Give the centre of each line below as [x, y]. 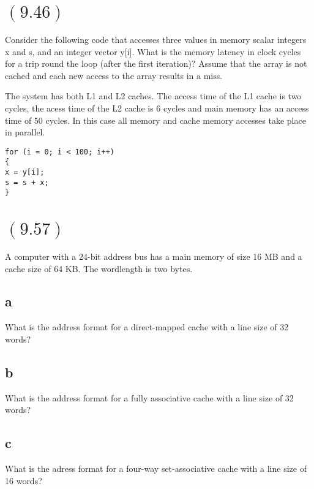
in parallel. [25, 132]
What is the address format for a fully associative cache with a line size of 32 [149, 397]
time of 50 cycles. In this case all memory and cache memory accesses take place [155, 120]
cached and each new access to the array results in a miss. [114, 75]
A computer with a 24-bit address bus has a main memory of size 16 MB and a [154, 256]
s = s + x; [27, 182]
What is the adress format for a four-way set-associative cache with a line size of [156, 468]
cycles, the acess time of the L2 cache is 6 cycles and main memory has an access [157, 108]
